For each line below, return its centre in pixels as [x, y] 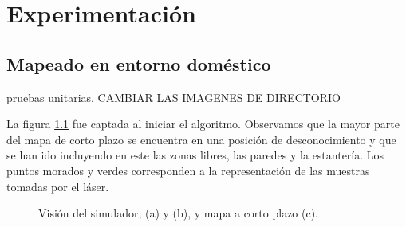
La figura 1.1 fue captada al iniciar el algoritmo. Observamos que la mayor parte [203, 124]
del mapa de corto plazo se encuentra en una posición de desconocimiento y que [201, 139]
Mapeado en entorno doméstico [139, 63]
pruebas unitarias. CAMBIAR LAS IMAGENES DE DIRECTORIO [174, 97]
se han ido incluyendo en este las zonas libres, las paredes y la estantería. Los [195, 155]
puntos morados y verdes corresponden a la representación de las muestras [188, 170]
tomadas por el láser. [58, 186]
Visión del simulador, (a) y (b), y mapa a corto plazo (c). [179, 213]
